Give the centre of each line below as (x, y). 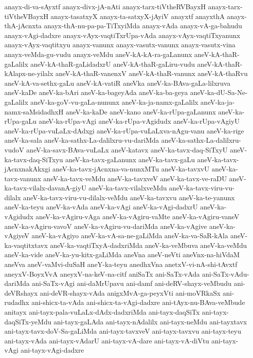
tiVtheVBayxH (27, 16)
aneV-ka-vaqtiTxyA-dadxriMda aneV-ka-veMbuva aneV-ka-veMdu (148, 245)
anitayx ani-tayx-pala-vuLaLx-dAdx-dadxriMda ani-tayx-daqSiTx (102, 312)
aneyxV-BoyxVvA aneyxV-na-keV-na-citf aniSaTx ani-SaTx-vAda (102, 273)
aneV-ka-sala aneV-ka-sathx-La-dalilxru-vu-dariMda (82, 140)
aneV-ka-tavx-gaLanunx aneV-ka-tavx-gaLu (130, 159)
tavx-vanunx (23, 178)
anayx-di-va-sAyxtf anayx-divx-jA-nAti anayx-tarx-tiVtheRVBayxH (105, 6)
